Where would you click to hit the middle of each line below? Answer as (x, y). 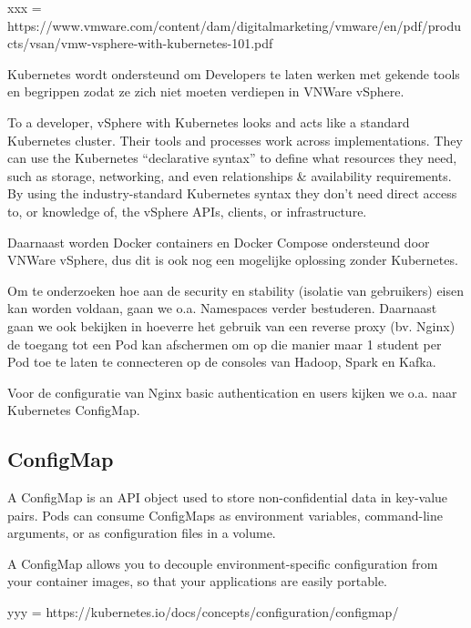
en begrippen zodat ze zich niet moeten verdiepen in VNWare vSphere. (206, 91)
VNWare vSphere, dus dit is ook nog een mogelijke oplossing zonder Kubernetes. (233, 260)
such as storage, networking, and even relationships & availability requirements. (230, 175)
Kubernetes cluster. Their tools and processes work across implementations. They (235, 140)
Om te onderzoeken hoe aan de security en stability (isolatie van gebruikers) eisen (236, 290)
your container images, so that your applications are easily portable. (198, 581)
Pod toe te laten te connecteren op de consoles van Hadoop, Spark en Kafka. (222, 362)
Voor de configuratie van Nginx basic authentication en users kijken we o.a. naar (232, 392)
